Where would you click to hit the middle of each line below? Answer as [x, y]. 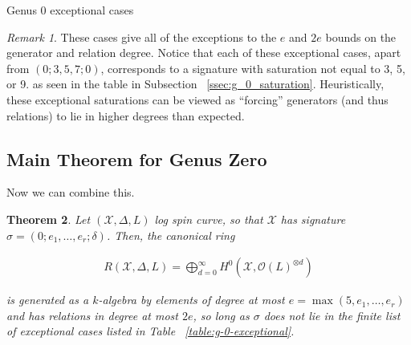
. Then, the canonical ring [171, 235]
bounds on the [361, 37]
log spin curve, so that [209, 219]
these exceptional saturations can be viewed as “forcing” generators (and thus [197, 99]
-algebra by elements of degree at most [191, 300]
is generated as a [48, 300]
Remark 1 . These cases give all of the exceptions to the [142, 37]
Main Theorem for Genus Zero [137, 158]
